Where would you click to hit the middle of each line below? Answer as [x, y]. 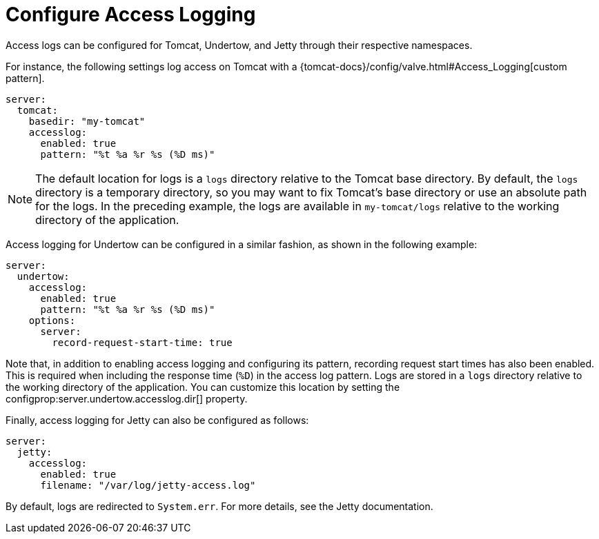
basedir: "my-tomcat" [87, 121]
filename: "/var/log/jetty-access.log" [148, 485]
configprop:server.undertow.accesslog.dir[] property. [127, 398]
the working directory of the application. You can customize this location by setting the [203, 387]
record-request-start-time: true [142, 342]
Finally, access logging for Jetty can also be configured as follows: [157, 420]
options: [52, 320]
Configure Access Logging [131, 14]
